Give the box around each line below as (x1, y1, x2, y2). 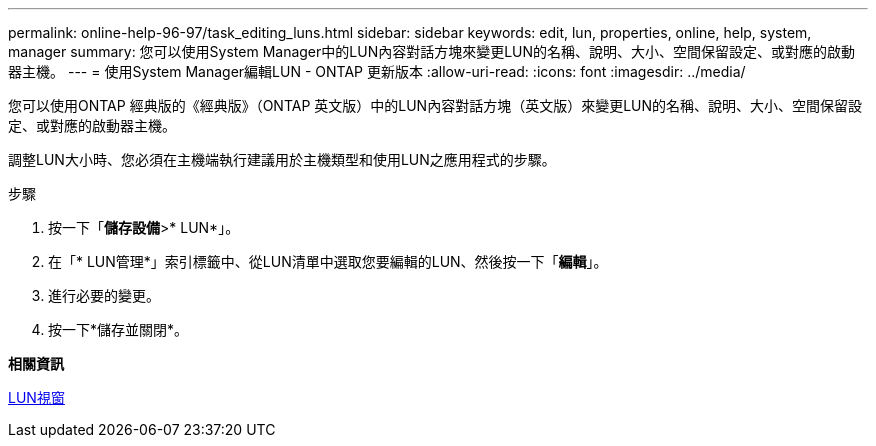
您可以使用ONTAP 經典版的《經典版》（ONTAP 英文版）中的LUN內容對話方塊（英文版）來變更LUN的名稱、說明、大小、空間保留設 (8, 97, 863, 114)
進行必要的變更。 (48, 287, 160, 304)
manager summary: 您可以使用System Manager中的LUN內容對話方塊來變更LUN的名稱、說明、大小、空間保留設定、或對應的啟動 (8, 43, 856, 60)
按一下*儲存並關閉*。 (48, 321, 189, 338)
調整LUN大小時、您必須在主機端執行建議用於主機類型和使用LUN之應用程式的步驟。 (8, 151, 556, 168)
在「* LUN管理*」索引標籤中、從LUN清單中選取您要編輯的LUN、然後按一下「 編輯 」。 (48, 253, 608, 270)
